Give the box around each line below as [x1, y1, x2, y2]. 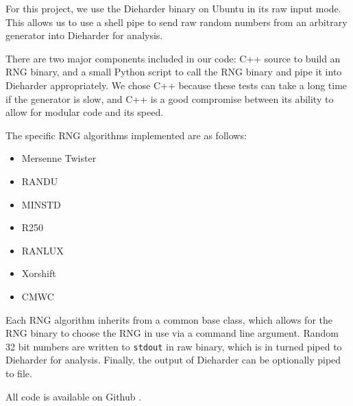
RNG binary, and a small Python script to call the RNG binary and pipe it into [5, 64, 342, 79]
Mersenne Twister [21, 151, 97, 165]
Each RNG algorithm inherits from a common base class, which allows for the [5, 312, 332, 326]
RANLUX [21, 243, 64, 257]
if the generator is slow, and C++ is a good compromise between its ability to [5, 91, 334, 106]
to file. [5, 366, 32, 380]
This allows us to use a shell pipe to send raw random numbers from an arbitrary [5, 14, 348, 29]
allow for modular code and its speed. [5, 105, 164, 119]
